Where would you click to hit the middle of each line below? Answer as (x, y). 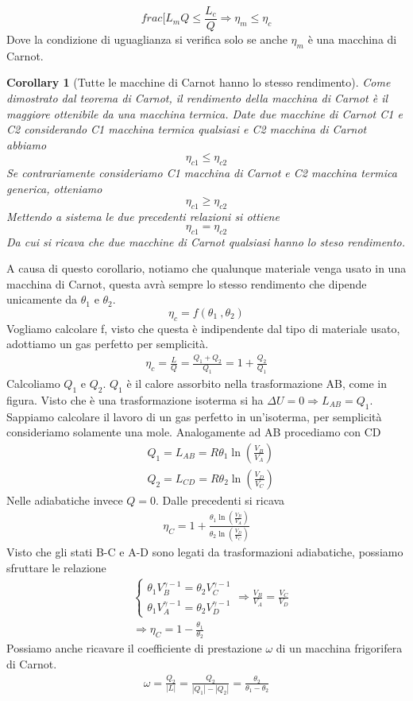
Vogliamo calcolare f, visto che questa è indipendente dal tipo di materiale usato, (203, 328)
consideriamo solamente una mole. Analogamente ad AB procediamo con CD (194, 432)
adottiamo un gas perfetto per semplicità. (108, 344)
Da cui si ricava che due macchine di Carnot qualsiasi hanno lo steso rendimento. (206, 241)
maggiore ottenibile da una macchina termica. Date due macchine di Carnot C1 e (205, 113)
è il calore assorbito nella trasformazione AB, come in (257, 383)
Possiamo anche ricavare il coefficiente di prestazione (134, 648)
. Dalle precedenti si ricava (220, 500)
